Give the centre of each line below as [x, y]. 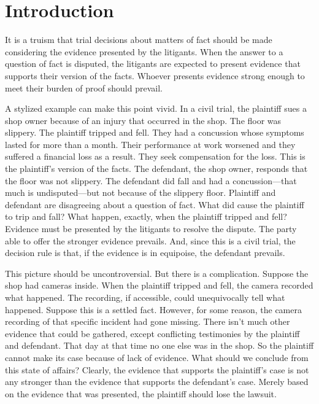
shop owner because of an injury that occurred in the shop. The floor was [143, 120]
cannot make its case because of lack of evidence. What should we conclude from [157, 357]
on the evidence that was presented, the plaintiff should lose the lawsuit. [141, 393]
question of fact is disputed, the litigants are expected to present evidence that [153, 64]
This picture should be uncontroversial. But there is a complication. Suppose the [157, 273]
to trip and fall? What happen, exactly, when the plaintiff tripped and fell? [146, 216]
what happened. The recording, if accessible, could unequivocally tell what [145, 297]
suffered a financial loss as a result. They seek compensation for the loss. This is [155, 156]
